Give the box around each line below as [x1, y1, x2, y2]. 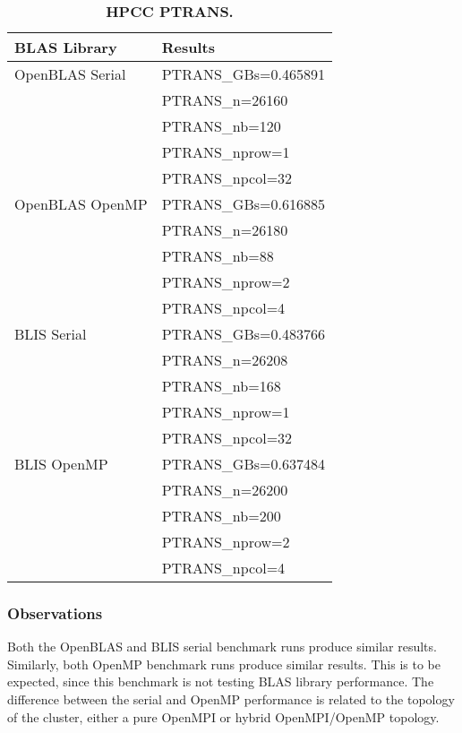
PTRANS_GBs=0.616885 [161, 194, 325, 214]
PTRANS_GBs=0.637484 [161, 453, 325, 474]
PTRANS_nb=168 [161, 375, 281, 396]
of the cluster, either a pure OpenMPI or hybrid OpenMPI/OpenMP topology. [7, 707, 440, 726]
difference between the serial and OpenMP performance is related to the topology [7, 690, 455, 708]
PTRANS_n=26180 [161, 220, 288, 240]
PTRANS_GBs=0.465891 [161, 64, 325, 84]
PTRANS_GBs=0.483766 [161, 323, 325, 344]
